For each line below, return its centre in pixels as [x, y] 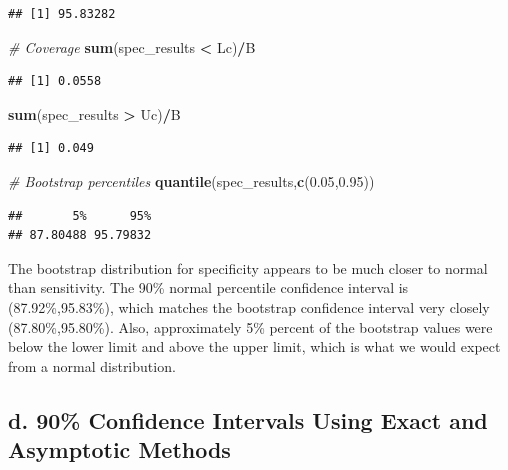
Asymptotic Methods [119, 449]
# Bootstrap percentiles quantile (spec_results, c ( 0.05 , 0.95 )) [191, 180]
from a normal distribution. [92, 365]
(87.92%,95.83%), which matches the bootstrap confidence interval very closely [249, 306]
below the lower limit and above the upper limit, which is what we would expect [254, 346]
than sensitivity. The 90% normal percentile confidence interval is [208, 287]
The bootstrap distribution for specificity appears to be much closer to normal [248, 267]
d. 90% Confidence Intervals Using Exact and [248, 419]
